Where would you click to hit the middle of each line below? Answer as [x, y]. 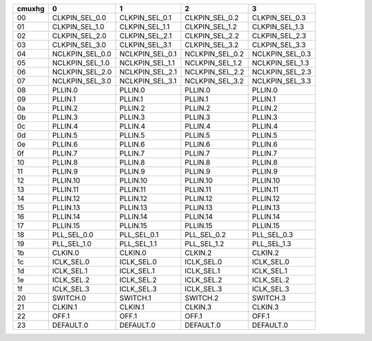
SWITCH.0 [69, 298]
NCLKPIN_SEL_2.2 [215, 72]
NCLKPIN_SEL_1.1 [147, 63]
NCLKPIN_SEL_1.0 [81, 63]
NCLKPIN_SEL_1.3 [280, 63]
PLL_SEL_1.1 [138, 244]
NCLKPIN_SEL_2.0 [82, 72]
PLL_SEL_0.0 [73, 235]
